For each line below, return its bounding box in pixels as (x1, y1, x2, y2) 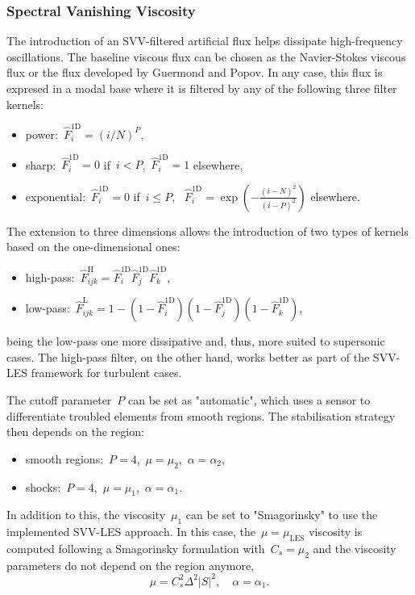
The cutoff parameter (6, 391, 112, 408)
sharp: (25, 156, 56, 173)
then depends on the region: (6, 423, 144, 440)
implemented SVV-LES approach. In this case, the (6, 523, 255, 540)
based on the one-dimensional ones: (6, 238, 181, 255)
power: (25, 125, 58, 142)
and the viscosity (313, 539, 396, 556)
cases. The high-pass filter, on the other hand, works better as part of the (6, 348, 370, 365)
